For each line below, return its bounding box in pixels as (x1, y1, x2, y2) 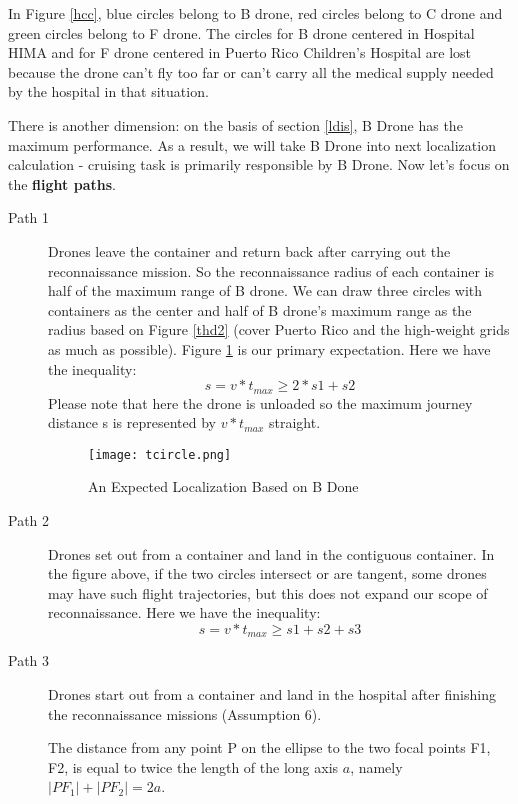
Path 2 (8, 509, 50, 530)
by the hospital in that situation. (8, 81, 209, 102)
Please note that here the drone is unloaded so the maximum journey (48, 392, 473, 413)
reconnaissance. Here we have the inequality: (48, 602, 321, 623)
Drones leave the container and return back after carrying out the (48, 240, 451, 261)
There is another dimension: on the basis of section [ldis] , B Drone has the (8, 114, 463, 135)
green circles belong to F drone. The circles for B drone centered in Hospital (8, 22, 475, 43)
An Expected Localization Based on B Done (88, 476, 359, 497)
